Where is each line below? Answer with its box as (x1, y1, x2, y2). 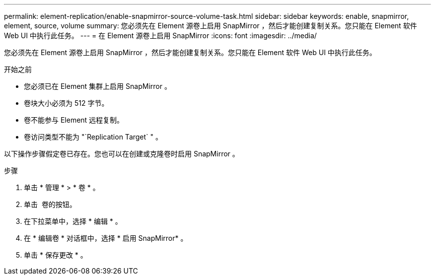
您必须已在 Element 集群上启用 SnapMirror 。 (24, 82, 171, 90)
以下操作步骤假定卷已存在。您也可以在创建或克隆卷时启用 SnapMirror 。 (4, 149, 239, 158)
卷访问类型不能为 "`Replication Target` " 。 (24, 133, 163, 141)
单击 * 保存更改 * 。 (24, 251, 87, 259)
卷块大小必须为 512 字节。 (24, 99, 109, 107)
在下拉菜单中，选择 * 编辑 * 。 (24, 217, 122, 225)
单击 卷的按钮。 (24, 200, 76, 209)
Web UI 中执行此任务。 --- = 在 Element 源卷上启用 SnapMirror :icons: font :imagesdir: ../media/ (4, 31, 317, 40)
